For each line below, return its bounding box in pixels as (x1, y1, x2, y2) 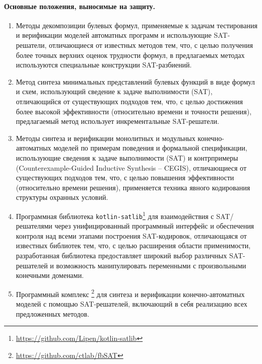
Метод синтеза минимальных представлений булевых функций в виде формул (16, 76, 255, 87)
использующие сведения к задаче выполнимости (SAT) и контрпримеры (16, 152, 238, 163)
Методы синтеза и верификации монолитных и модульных (16, 132, 195, 143)
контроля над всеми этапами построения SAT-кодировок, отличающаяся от (16, 230, 247, 241)
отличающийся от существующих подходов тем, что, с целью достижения (16, 96, 243, 106)
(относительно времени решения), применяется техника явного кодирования (16, 182, 250, 192)
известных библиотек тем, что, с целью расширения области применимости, (16, 240, 251, 251)
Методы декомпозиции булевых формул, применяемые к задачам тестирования (16, 20, 257, 30)
